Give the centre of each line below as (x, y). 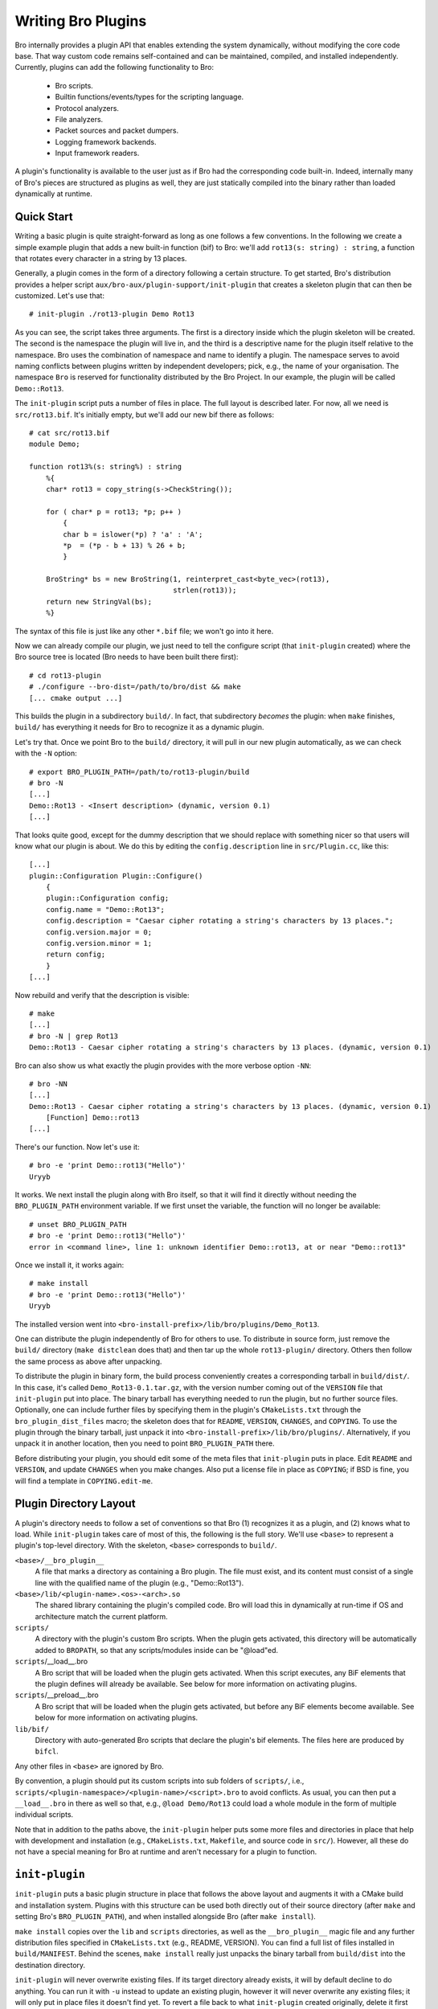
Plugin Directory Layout (75, 1504)
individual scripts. (44, 1815)
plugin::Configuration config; (107, 898)
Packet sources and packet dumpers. (117, 131)
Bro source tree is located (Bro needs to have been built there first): (127, 657)
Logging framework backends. (106, 141)
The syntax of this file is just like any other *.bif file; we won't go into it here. (144, 631)
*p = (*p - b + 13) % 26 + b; (125, 545)
